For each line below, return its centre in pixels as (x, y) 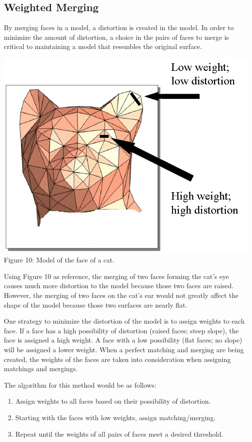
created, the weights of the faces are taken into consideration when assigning (118, 359)
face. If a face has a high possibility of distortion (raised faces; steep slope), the (121, 330)
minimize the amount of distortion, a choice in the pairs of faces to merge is (117, 37)
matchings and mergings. (41, 368)
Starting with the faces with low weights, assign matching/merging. (115, 417)
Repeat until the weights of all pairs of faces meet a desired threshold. (119, 434)
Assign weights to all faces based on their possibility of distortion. (113, 401)
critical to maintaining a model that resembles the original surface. (103, 46)
